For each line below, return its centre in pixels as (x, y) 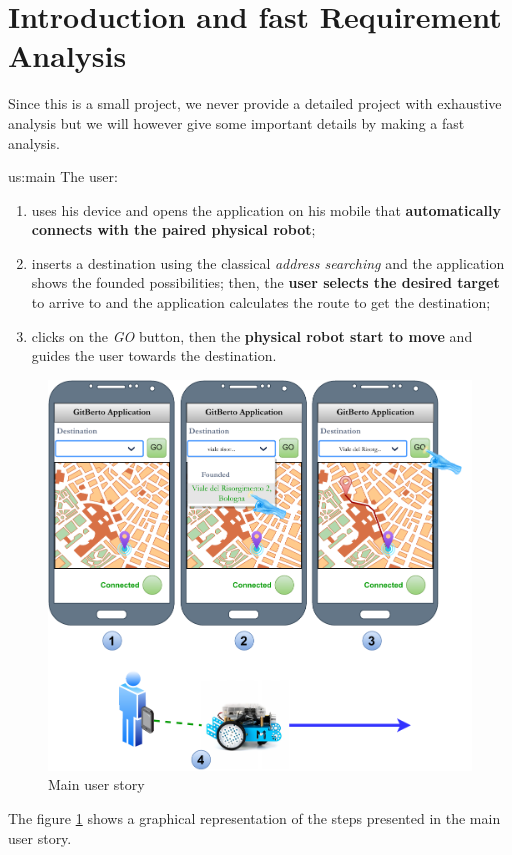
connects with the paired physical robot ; (173, 229)
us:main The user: (63, 176)
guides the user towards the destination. (154, 355)
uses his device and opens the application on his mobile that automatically (266, 209)
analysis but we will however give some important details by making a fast (236, 122)
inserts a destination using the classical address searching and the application (268, 262)
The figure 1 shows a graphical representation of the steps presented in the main (254, 818)
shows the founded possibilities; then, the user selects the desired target (265, 282)
